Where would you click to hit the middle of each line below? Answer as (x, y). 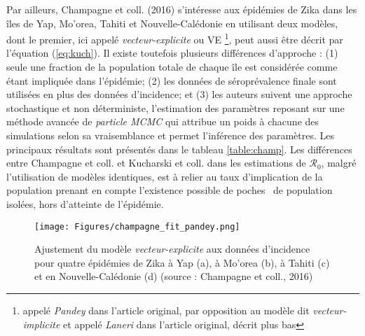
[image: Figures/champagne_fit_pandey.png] (137, 226)
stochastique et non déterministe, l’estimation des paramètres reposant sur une (175, 107)
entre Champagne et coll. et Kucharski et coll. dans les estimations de (156, 163)
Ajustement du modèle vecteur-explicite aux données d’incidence (172, 249)
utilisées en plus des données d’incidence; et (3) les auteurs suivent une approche (179, 94)
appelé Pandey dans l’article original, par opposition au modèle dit (166, 310)
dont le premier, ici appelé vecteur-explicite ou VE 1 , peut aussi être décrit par (175, 38)
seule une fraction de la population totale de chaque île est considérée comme (172, 67)
